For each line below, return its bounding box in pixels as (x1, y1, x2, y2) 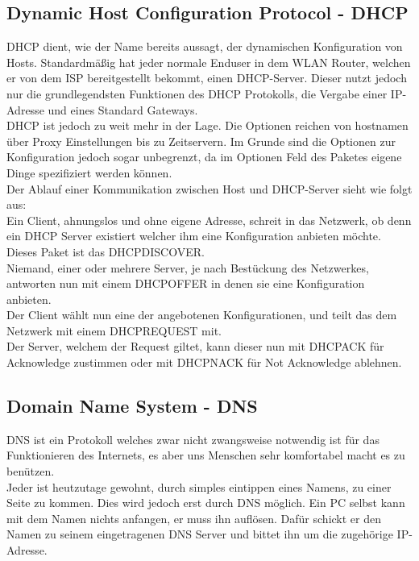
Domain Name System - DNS (6, 393, 258, 418)
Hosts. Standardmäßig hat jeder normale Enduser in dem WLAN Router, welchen (6, 53, 411, 70)
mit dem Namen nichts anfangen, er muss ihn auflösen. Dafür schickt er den (6, 509, 382, 526)
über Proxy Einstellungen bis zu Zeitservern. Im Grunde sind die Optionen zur (6, 132, 396, 149)
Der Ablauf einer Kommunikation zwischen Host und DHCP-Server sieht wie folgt (6, 180, 413, 197)
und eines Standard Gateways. (48, 101, 198, 118)
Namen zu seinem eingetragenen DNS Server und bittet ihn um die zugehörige (6, 526, 393, 542)
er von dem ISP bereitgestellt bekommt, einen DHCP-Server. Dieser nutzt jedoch (6, 69, 407, 86)
